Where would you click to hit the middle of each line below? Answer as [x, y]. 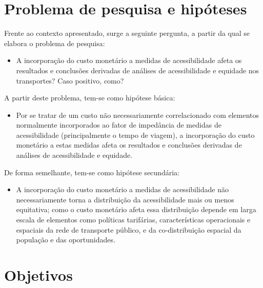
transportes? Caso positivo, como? [70, 80]
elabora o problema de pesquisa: [55, 43]
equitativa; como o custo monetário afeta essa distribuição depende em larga [136, 209]
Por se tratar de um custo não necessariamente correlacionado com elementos [138, 115]
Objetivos [38, 275]
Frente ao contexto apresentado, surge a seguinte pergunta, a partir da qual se [127, 33]
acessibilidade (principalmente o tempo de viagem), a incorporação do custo [135, 135]
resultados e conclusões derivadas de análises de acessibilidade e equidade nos [138, 70]
